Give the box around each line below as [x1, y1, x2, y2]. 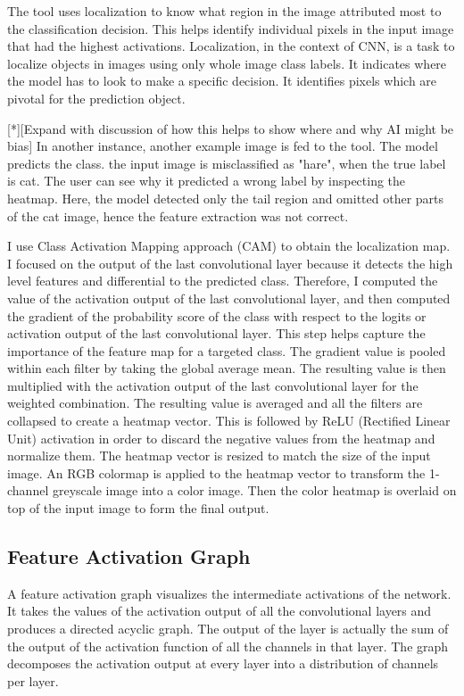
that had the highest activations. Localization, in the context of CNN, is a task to [7, 37, 455, 55]
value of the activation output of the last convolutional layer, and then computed [7, 288, 451, 307]
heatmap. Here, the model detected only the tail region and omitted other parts [7, 188, 444, 207]
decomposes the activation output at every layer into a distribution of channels [7, 654, 439, 673]
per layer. [7, 671, 59, 690]
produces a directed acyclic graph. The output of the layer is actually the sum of [7, 619, 449, 638]
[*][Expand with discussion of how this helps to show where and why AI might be [7, 119, 454, 137]
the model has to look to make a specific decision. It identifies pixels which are [7, 71, 437, 90]
